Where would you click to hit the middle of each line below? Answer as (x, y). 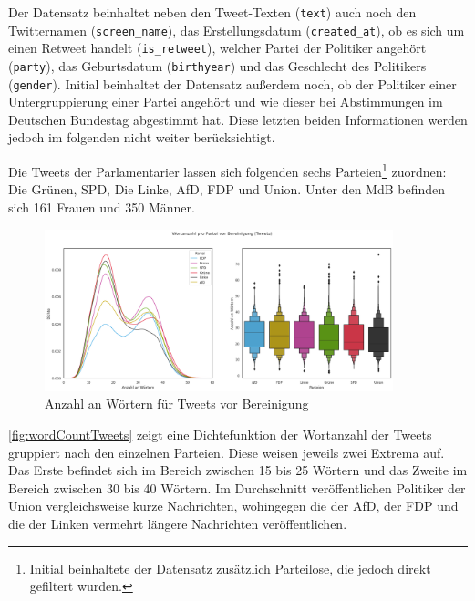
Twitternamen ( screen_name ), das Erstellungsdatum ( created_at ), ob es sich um (237, 30)
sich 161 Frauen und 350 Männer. (102, 207)
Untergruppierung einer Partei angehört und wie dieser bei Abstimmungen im (226, 102)
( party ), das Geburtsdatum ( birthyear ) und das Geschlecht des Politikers (217, 65)
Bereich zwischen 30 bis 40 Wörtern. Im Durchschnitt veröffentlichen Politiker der (237, 487)
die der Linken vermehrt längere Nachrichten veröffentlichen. (178, 524)
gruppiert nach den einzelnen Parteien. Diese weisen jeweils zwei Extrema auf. (227, 452)
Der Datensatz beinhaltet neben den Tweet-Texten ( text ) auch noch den (212, 12)
